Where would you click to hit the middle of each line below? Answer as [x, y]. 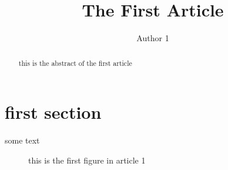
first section [53, 112]
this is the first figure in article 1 [87, 160]
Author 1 [153, 38]
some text [22, 140]
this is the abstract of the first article [75, 63]
